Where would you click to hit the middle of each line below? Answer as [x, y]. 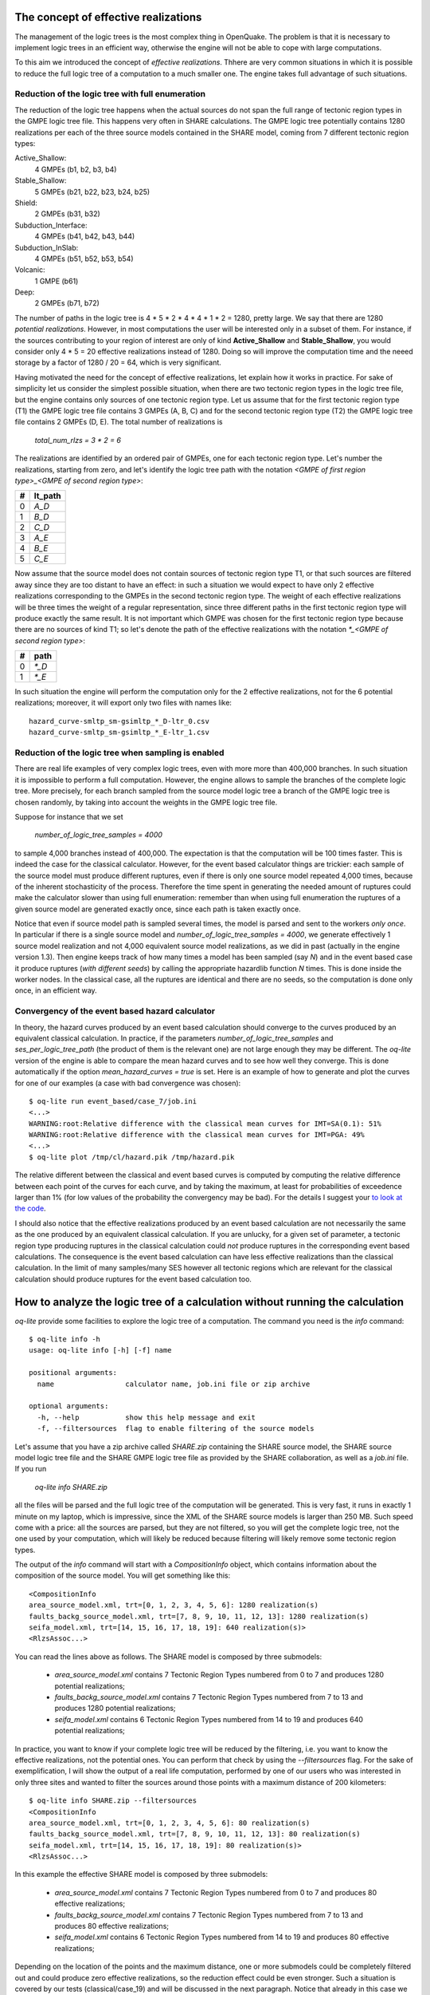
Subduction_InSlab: [47, 247]
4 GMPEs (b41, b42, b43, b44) [85, 236]
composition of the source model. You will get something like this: [123, 1575]
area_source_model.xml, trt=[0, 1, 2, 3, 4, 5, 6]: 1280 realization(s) [174, 1605]
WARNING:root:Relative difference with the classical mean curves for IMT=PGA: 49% [197, 1135]
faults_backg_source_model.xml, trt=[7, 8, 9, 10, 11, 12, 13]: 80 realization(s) [195, 1834]
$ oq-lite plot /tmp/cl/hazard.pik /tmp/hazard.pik [132, 1157]
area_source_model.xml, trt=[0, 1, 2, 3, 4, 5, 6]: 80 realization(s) [170, 1823]
